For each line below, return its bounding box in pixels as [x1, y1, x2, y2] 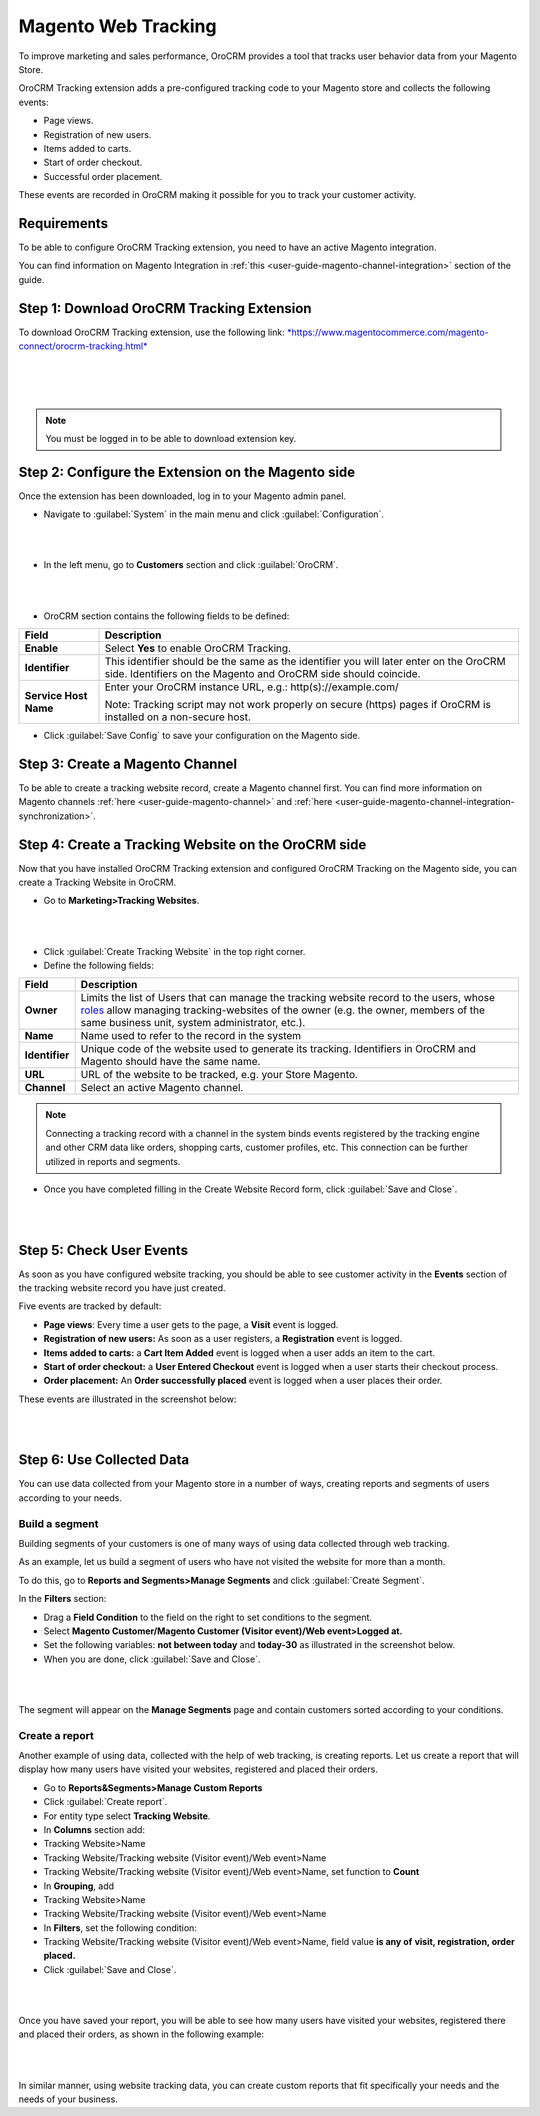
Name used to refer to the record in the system [80, 1029, 302, 1043]
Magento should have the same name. [80, 1055, 261, 1069]
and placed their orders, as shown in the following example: [18, 2028, 265, 2040]
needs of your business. [18, 2093, 119, 2105]
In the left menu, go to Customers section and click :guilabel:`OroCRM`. [43, 559, 339, 571]
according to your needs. [18, 1491, 122, 1504]
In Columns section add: [43, 1823, 145, 1835]
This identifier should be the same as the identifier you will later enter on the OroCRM [104, 655, 506, 669]
